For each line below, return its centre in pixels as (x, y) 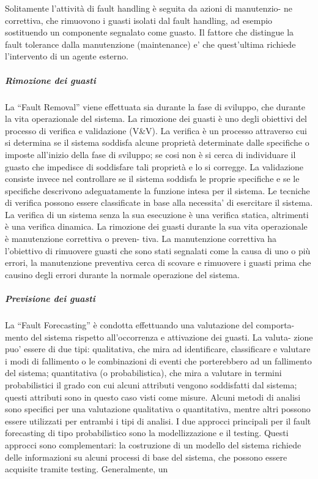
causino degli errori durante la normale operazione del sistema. (122, 274)
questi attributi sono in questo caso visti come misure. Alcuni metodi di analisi (153, 397)
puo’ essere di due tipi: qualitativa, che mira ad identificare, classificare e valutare (158, 349)
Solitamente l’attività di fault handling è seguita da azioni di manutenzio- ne (149, 8)
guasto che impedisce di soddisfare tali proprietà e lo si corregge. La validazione (154, 166)
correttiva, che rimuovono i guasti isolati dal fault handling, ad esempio (139, 20)
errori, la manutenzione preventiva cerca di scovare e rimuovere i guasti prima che (158, 262)
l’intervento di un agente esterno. (67, 56)
